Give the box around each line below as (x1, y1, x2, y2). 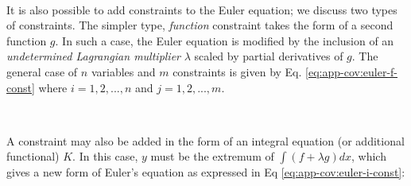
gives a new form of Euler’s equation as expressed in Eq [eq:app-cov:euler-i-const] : (6, 164, 405, 180)
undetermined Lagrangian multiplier (6, 48, 181, 64)
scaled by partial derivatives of (194, 48, 343, 64)
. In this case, (72, 148, 138, 165)
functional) (6, 148, 60, 165)
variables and (91, 63, 156, 79)
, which (351, 148, 386, 165)
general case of (6, 63, 78, 79)
